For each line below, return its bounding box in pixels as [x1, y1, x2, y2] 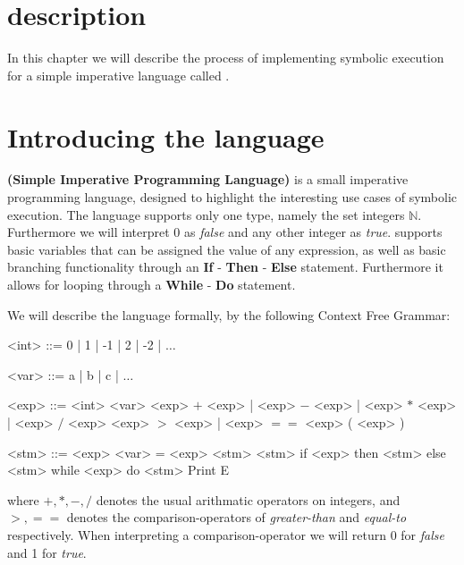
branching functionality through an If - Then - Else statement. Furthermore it [7, 257, 443, 276]
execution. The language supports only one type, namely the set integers [7, 205, 405, 223]
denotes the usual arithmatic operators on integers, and [96, 490, 401, 509]
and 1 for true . [7, 543, 87, 561]
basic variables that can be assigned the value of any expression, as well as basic [7, 240, 446, 258]
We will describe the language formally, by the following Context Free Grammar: [7, 305, 451, 324]
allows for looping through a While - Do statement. [7, 275, 296, 293]
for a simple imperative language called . [7, 65, 230, 84]
